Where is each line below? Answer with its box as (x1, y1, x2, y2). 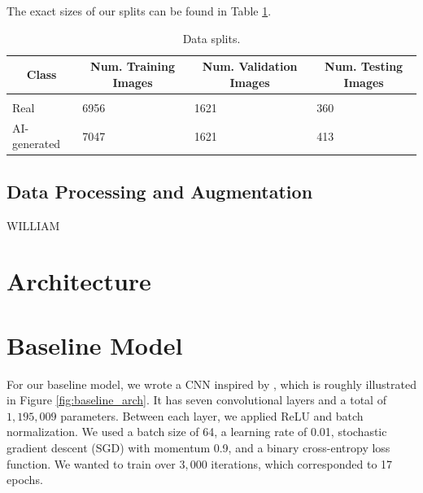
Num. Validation (202, 58, 298, 75)
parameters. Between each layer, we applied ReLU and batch (60, 407, 364, 424)
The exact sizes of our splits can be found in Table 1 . (7, 2, 272, 19)
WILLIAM (7, 216, 60, 233)
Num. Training (90, 58, 176, 75)
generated (12, 135, 61, 152)
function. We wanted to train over (7, 455, 176, 472)
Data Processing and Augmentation (7, 178, 313, 203)
